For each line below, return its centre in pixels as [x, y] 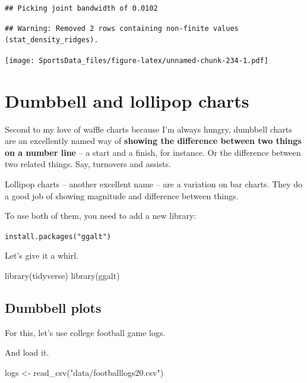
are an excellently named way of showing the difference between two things [153, 141]
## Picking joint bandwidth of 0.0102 [81, 8]
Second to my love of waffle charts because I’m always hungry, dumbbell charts [148, 129]
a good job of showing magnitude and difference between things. [122, 195]
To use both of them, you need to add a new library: [101, 216]
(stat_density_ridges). [52, 40]
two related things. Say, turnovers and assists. [88, 164]
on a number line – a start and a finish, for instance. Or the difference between [153, 152]
